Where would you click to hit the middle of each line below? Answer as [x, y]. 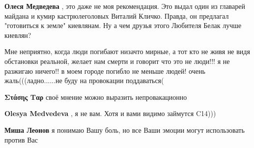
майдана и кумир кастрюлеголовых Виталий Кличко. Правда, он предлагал [117, 15]
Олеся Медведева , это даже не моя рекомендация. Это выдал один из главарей [125, 6]
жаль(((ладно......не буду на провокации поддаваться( [84, 80]
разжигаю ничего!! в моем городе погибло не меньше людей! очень [105, 71]
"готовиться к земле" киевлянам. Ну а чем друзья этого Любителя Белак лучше [123, 25]
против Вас [21, 139]
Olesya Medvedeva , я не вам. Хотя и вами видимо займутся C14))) [110, 113]
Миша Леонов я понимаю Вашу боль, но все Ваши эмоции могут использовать [125, 130]
